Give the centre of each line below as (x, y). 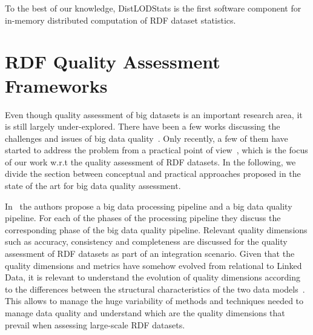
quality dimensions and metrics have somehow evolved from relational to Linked (153, 265)
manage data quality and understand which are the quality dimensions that (145, 313)
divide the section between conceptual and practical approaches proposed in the (153, 174)
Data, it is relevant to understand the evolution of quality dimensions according (153, 277)
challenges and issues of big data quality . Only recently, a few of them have (147, 138)
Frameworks (56, 85)
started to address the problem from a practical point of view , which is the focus (156, 150)
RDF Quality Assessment (113, 61)
